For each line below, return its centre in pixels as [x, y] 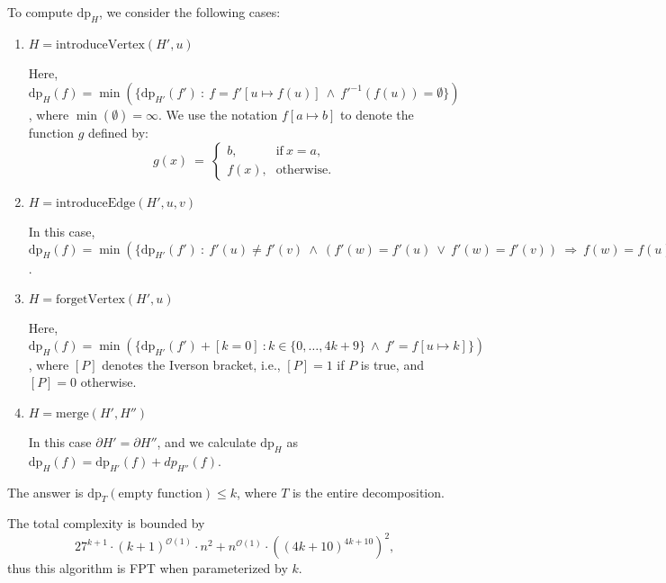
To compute [40, 12]
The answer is [45, 492]
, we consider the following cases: [189, 12]
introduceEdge [96, 203]
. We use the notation [218, 115]
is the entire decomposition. [368, 492]
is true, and [392, 364]
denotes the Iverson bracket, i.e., [191, 364]
